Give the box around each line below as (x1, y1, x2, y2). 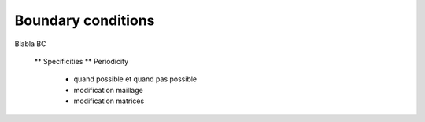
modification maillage (73, 85, 143, 95)
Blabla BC (14, 39, 46, 48)
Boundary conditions (14, 12, 155, 29)
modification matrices (73, 96, 145, 106)
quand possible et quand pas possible (73, 74, 198, 84)
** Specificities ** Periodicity (34, 56, 129, 66)
